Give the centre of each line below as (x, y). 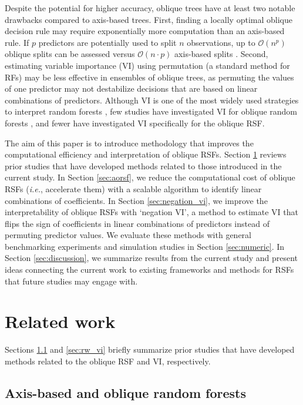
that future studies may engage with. (71, 281)
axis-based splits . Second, (221, 54)
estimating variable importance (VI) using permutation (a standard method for (147, 65)
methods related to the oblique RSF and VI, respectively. (108, 361)
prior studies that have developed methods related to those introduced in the (143, 165)
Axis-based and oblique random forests (125, 392)
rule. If (17, 42)
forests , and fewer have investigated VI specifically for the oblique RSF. (135, 123)
